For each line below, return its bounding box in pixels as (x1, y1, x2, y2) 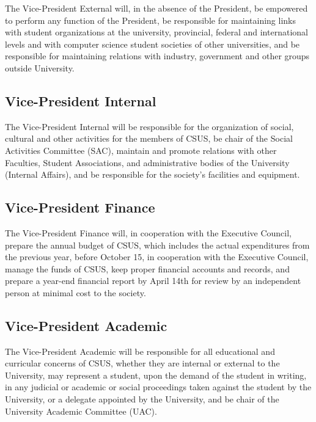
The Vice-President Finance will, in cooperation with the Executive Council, (5, 226, 292, 239)
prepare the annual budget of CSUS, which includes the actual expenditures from (5, 238, 310, 251)
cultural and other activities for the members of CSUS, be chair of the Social (5, 132, 293, 145)
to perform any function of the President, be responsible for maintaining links (5, 13, 296, 26)
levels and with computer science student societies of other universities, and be (5, 37, 300, 50)
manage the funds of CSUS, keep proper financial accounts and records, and (5, 262, 290, 275)
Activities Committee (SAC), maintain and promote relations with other (5, 144, 277, 156)
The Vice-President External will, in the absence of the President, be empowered (5, 2, 308, 14)
